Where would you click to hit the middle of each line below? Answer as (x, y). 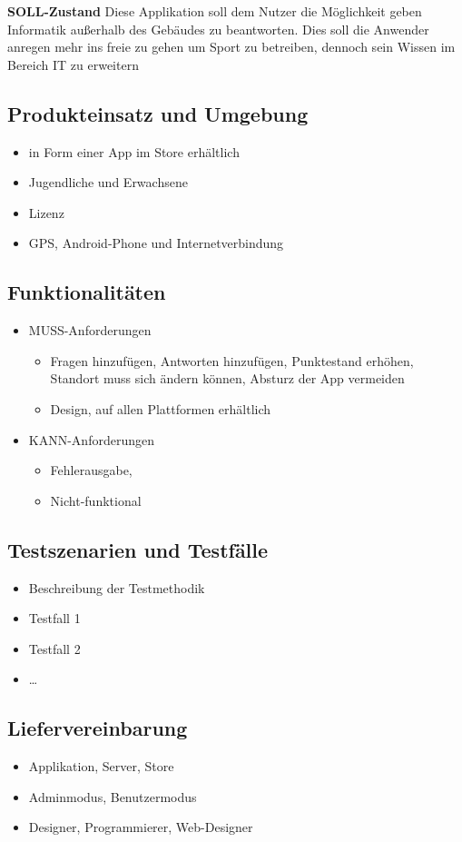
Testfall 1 (54, 618)
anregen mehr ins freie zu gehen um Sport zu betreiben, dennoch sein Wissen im (231, 47)
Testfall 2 (54, 648)
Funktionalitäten (87, 292)
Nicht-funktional (96, 500)
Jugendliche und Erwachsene (108, 182)
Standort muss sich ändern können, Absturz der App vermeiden (227, 378)
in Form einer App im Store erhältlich (134, 151)
